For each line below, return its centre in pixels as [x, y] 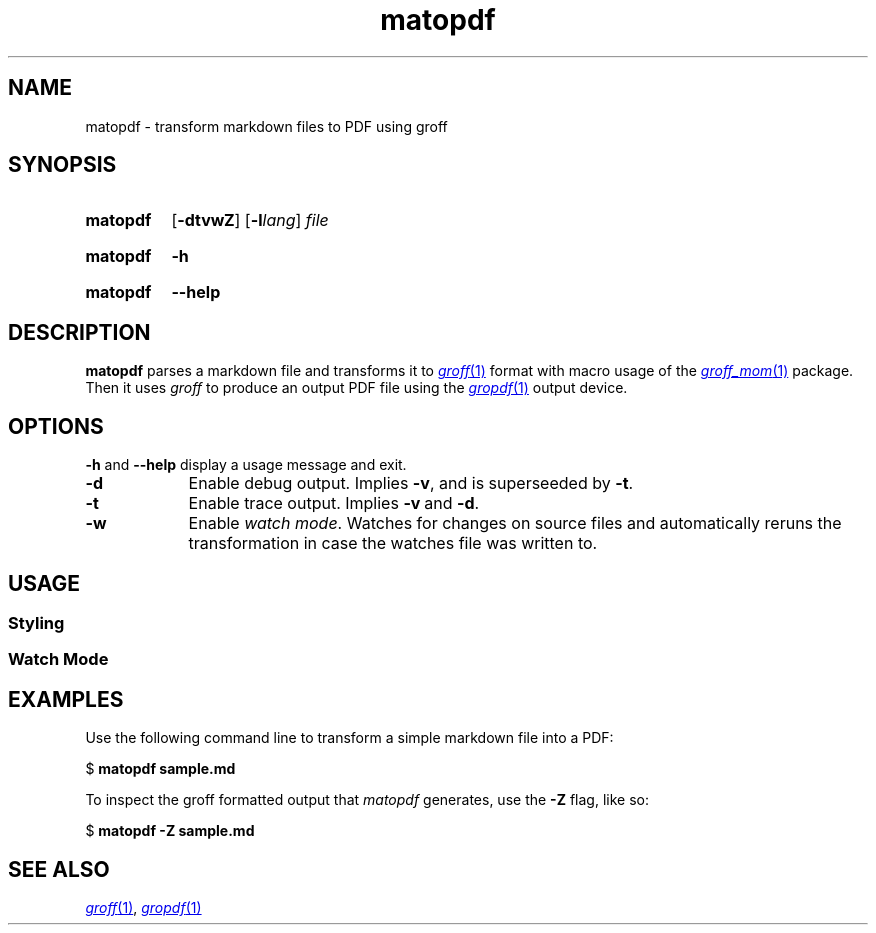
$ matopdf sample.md [160, 769]
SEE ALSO [59, 869]
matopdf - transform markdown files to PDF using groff [266, 126]
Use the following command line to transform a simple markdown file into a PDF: [349, 738]
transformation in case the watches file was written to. [393, 543]
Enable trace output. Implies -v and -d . [334, 503]
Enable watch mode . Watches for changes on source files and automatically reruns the [515, 523]
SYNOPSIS [62, 165]
